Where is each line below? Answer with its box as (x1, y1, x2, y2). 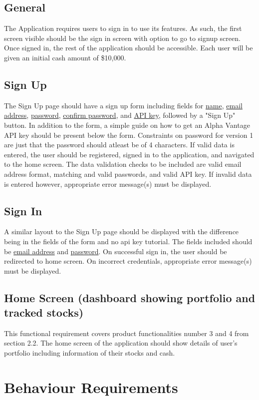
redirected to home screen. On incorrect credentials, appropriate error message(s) (4, 256, 252, 266)
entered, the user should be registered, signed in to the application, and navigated (4, 149, 255, 159)
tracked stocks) (4, 305, 84, 320)
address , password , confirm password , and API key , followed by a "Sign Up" (4, 110, 236, 120)
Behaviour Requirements (4, 377, 178, 397)
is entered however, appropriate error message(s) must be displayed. (4, 178, 212, 189)
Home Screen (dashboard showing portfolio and (4, 290, 256, 305)
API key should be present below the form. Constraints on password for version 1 (4, 129, 254, 140)
